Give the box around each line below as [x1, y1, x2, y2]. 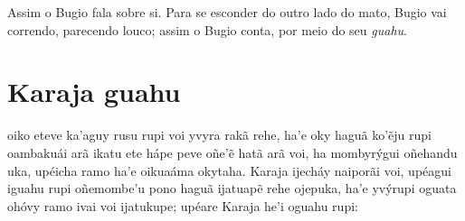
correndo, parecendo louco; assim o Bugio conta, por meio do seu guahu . [7, 20, 407, 39]
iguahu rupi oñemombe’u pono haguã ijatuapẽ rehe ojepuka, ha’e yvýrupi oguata [7, 179, 457, 198]
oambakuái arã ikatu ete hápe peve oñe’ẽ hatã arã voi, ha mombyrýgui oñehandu [7, 143, 458, 161]
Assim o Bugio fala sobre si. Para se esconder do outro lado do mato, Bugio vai [7, 3, 447, 21]
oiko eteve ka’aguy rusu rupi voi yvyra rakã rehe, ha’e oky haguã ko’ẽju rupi [7, 125, 432, 144]
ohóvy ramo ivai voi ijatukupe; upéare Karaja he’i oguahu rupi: [7, 196, 358, 215]
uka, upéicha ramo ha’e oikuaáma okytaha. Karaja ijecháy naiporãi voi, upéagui [7, 161, 451, 180]
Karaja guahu [7, 73, 181, 110]
